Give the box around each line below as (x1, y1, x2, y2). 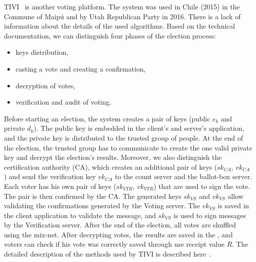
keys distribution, (15, 47, 69, 57)
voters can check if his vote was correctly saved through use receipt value (4, 239, 224, 249)
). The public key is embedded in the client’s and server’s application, (34, 123, 244, 133)
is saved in (218, 200, 249, 211)
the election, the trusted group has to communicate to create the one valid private (4, 142, 253, 152)
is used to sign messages (173, 210, 246, 220)
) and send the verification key (4, 171, 96, 182)
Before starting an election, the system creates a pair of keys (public (4, 113, 210, 123)
